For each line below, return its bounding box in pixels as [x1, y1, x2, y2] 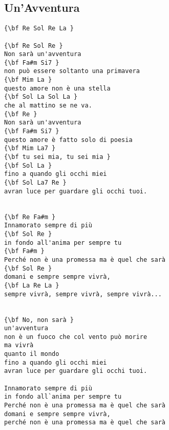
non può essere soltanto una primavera [4, 67, 140, 75]
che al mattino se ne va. [4, 102, 92, 110]
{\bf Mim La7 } [4, 145, 56, 152]
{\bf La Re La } [4, 281, 59, 289]
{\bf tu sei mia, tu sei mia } [4, 153, 111, 161]
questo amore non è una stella [4, 84, 111, 92]
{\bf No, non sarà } [4, 316, 74, 324]
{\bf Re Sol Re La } [4, 25, 74, 32]
